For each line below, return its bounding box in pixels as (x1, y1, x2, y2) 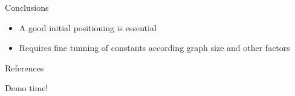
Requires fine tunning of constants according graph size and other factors (19, 41, 290, 54)
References (5, 61, 44, 74)
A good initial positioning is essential (19, 21, 157, 34)
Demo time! (5, 82, 48, 94)
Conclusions (5, 1, 49, 13)
